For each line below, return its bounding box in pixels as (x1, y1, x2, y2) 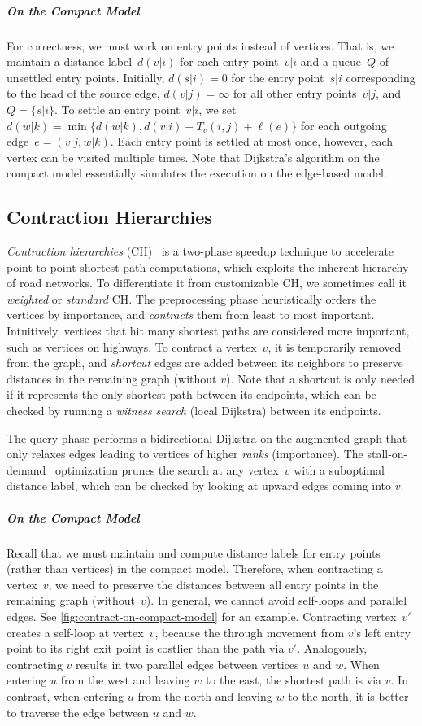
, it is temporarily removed (268, 338, 402, 355)
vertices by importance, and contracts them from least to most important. (7, 306, 375, 323)
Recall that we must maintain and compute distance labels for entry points (7, 544, 381, 561)
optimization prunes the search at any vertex (54, 461, 279, 478)
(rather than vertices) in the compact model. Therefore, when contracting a (7, 560, 383, 577)
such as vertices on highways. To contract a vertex (7, 338, 257, 355)
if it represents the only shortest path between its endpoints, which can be (7, 386, 376, 403)
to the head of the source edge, (7, 85, 160, 102)
